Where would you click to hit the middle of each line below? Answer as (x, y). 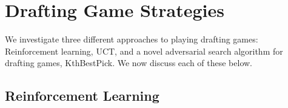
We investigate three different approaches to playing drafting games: (132, 39)
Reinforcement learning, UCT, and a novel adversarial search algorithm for (144, 51)
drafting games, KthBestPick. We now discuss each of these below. (129, 63)
